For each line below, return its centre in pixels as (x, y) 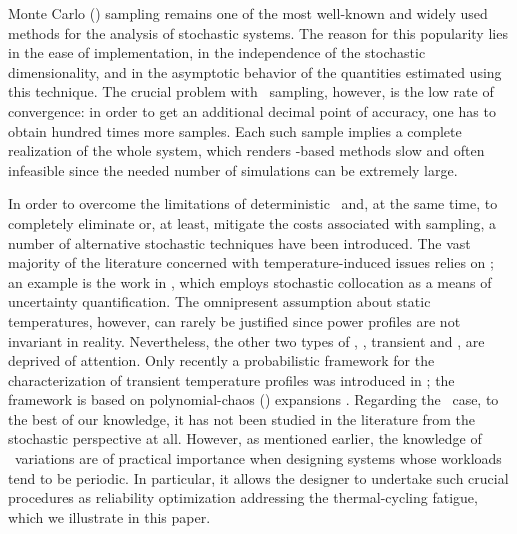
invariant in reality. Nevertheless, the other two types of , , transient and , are (246, 340)
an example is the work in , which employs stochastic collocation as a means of (250, 281)
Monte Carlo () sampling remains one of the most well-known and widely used (248, 13)
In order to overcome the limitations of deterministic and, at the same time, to (253, 203)
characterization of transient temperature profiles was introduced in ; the (231, 379)
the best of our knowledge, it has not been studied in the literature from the (242, 418)
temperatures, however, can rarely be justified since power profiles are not (234, 320)
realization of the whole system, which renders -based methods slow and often (246, 150)
